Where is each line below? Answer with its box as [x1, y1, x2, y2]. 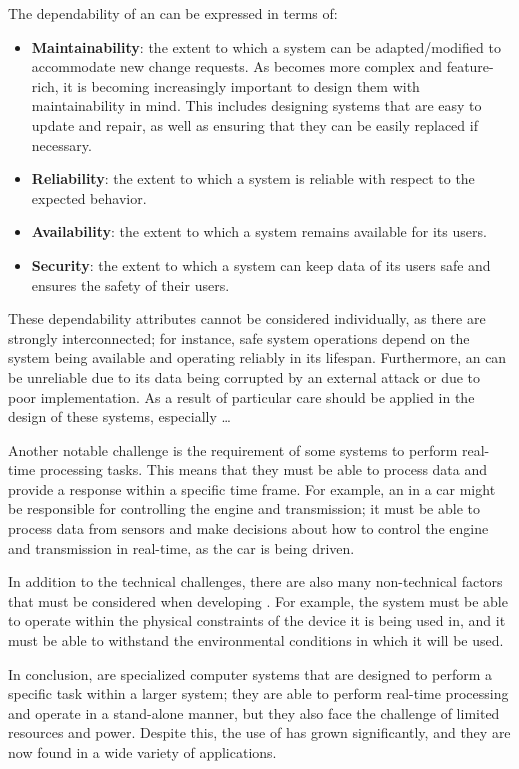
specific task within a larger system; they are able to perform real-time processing [8, 683, 509, 704]
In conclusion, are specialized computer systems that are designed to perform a [8, 663, 493, 684]
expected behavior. [31, 187, 147, 208]
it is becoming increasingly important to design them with [63, 75, 420, 96]
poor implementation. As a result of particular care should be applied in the [8, 386, 475, 407]
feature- [446, 56, 494, 77]
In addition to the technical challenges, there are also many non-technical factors [8, 571, 503, 592]
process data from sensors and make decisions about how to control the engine [8, 518, 489, 539]
